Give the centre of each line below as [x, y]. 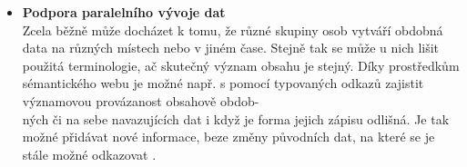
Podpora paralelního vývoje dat [124, 12]
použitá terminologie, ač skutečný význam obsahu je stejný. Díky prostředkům [241, 65]
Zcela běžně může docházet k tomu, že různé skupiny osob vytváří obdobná [233, 29]
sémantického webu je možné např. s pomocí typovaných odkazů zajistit [223, 83]
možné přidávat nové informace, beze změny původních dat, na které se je [228, 137]
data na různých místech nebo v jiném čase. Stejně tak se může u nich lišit [231, 48]
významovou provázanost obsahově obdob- [141, 100]
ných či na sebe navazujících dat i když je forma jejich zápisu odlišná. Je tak [236, 118]
